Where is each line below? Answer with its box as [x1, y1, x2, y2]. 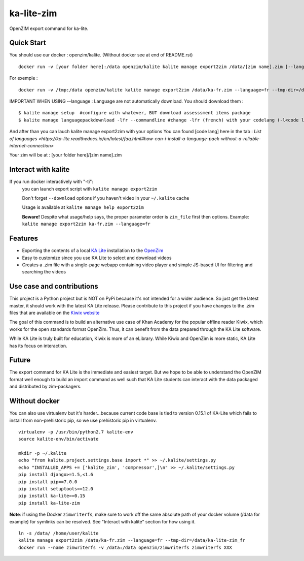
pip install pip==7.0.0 [18, 479, 78, 485]
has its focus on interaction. [9, 342, 68, 349]
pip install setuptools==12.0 [18, 486, 94, 492]
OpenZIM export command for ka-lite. [9, 25, 89, 32]
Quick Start [9, 39, 46, 47]
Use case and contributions [9, 282, 98, 291]
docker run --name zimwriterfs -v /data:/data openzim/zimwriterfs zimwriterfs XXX [18, 544, 233, 550]
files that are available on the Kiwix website [9, 309, 100, 316]
